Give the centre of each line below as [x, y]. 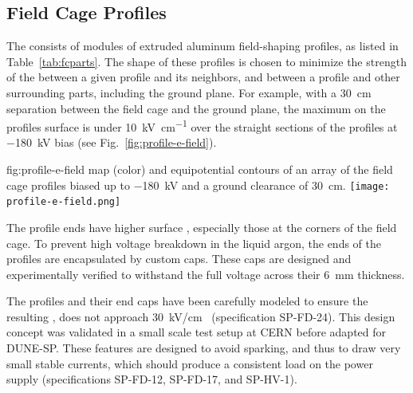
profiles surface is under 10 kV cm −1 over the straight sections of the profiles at [202, 126]
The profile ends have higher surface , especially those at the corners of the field [202, 227]
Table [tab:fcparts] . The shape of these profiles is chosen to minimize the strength [206, 61]
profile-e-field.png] [64, 202]
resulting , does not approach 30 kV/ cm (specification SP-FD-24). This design [201, 316]
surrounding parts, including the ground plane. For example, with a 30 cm [189, 92]
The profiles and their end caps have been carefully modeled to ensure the [187, 301]
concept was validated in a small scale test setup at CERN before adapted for [197, 332]
